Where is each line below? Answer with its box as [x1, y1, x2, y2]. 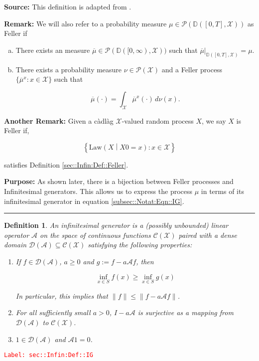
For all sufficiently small [15, 307, 91, 318]
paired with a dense [178, 229, 237, 240]
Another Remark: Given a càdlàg [4, 115, 114, 126]
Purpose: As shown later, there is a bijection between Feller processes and [4, 176, 234, 186]
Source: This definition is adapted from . [4, 1, 131, 11]
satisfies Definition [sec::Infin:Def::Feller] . [4, 159, 129, 170]
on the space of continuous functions [40, 229, 151, 240]
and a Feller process [161, 64, 223, 74]
